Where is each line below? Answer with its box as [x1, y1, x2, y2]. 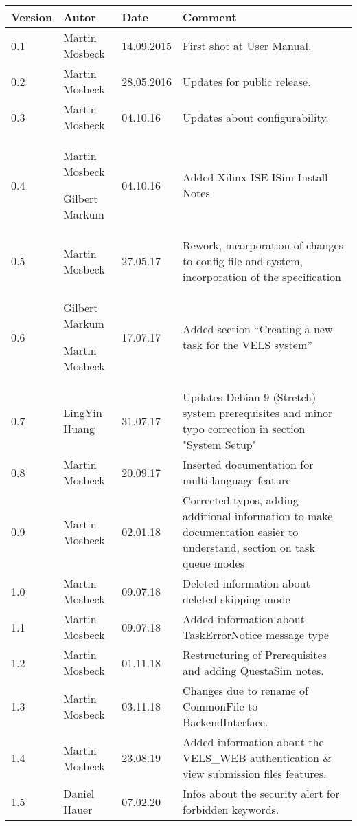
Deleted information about [183, 575, 310, 591]
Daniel [63, 785, 95, 801]
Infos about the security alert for [183, 785, 340, 801]
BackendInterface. [183, 714, 268, 730]
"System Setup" [183, 436, 257, 452]
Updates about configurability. [183, 109, 329, 125]
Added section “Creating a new [183, 321, 333, 337]
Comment [183, 9, 237, 25]
